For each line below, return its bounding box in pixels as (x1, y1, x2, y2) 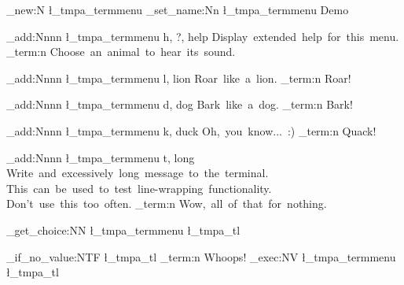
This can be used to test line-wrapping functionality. (6, 180, 272, 196)
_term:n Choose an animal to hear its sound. (6, 43, 236, 60)
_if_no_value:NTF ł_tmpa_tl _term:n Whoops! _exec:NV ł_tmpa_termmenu (6, 248, 396, 265)
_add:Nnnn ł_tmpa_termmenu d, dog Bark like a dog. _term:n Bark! (6, 96, 353, 113)
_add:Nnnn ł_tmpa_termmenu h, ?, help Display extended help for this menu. (6, 28, 399, 44)
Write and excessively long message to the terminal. (6, 165, 269, 181)
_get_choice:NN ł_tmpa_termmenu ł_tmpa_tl (6, 221, 241, 238)
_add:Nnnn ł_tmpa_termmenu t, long (6, 149, 195, 165)
